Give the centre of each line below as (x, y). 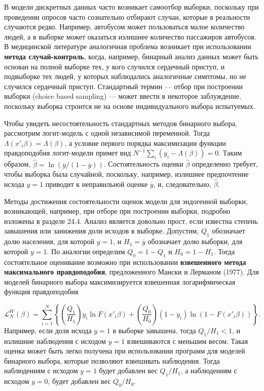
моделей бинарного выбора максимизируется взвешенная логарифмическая (120, 281)
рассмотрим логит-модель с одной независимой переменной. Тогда (107, 133)
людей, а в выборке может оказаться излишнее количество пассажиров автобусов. (130, 36)
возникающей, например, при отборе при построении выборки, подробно (117, 211)
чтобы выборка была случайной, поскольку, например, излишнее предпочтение (126, 174)
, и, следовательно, (182, 184)
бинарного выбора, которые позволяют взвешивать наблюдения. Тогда (112, 360)
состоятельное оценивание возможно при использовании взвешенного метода (125, 262)
